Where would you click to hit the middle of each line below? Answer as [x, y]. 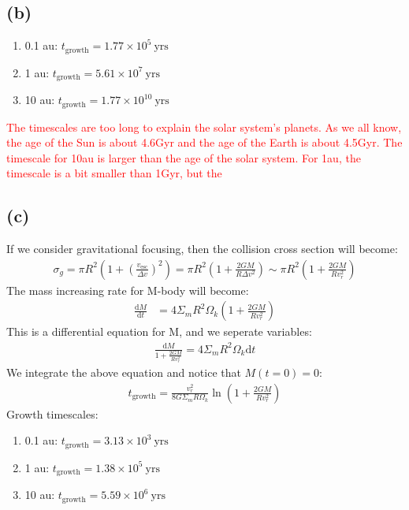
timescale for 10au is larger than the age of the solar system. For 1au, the [184, 157]
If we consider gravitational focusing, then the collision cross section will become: [202, 249]
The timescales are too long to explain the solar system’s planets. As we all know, [204, 127]
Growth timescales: [52, 413]
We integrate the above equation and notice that [124, 372]
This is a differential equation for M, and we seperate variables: [159, 331]
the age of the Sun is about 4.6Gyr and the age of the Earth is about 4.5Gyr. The [204, 142]
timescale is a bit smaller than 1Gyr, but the [114, 173]
